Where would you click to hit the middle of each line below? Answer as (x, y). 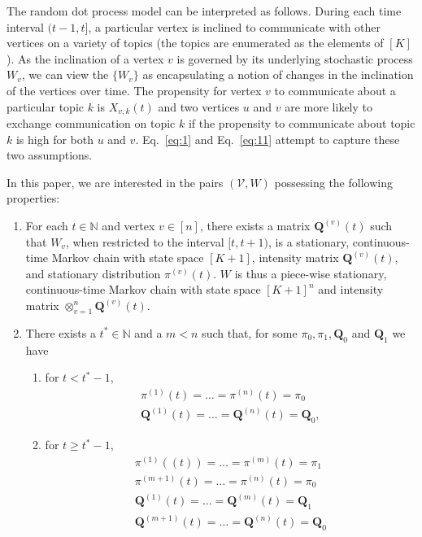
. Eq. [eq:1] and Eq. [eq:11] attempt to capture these (268, 139)
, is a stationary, (309, 241)
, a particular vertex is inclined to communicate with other (235, 26)
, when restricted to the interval (145, 241)
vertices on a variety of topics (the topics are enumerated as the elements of (195, 43)
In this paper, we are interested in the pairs (115, 182)
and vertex (128, 225)
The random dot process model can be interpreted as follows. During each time (204, 11)
